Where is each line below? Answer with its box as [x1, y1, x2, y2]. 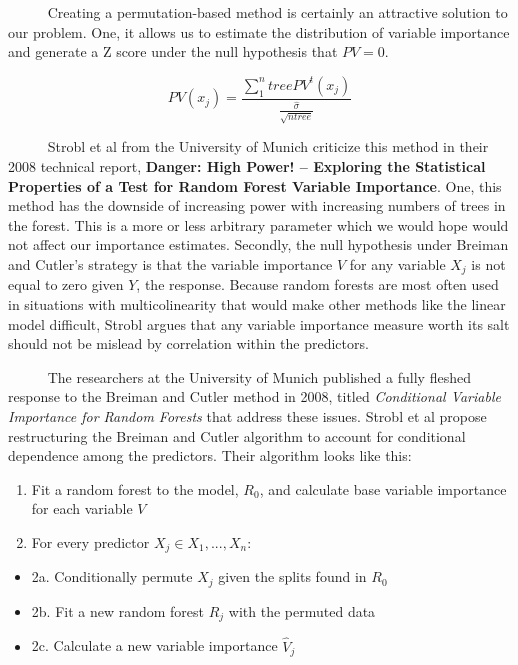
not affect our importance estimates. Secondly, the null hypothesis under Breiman [8, 234, 509, 255]
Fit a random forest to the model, [31, 478, 239, 499]
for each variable [31, 498, 133, 519]
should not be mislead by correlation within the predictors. [8, 333, 369, 354]
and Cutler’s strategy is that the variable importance [8, 254, 333, 274]
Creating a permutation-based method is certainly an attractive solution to [47, 2, 508, 22]
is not [471, 254, 506, 274]
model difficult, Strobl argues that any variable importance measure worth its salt [8, 313, 510, 334]
